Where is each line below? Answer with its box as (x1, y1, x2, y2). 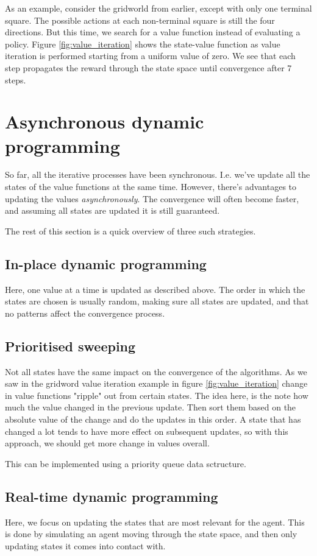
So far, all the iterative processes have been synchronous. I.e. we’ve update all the (5, 168, 310, 181)
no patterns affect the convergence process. (5, 306, 165, 319)
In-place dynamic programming (5, 254, 207, 273)
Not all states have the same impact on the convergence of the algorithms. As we (5, 365, 307, 378)
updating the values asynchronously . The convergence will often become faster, (5, 192, 299, 205)
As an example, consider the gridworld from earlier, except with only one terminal (5, 2, 312, 14)
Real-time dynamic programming (5, 487, 218, 505)
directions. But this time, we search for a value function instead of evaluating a (5, 26, 301, 38)
